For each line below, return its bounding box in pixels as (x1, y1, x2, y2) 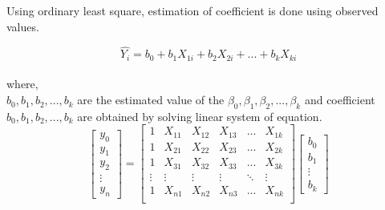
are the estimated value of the (77, 91, 225, 108)
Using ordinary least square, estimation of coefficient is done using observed (6, 2, 379, 18)
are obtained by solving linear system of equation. (77, 107, 322, 124)
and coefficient (304, 91, 375, 108)
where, (6, 75, 38, 92)
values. (6, 18, 39, 34)
